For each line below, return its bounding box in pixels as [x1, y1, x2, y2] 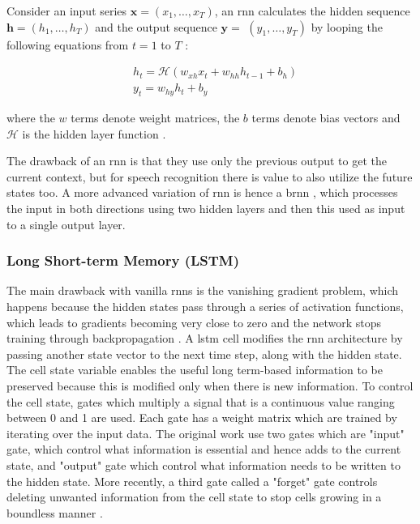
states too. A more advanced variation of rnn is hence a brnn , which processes [6, 184, 398, 201]
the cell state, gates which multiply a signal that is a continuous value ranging [6, 393, 395, 410]
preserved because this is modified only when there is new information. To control [6, 377, 414, 394]
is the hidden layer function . [22, 125, 166, 142]
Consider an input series [6, 2, 127, 19]
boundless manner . [6, 504, 103, 521]
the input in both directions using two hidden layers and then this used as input [6, 200, 405, 217]
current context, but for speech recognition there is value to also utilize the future [6, 168, 413, 185]
